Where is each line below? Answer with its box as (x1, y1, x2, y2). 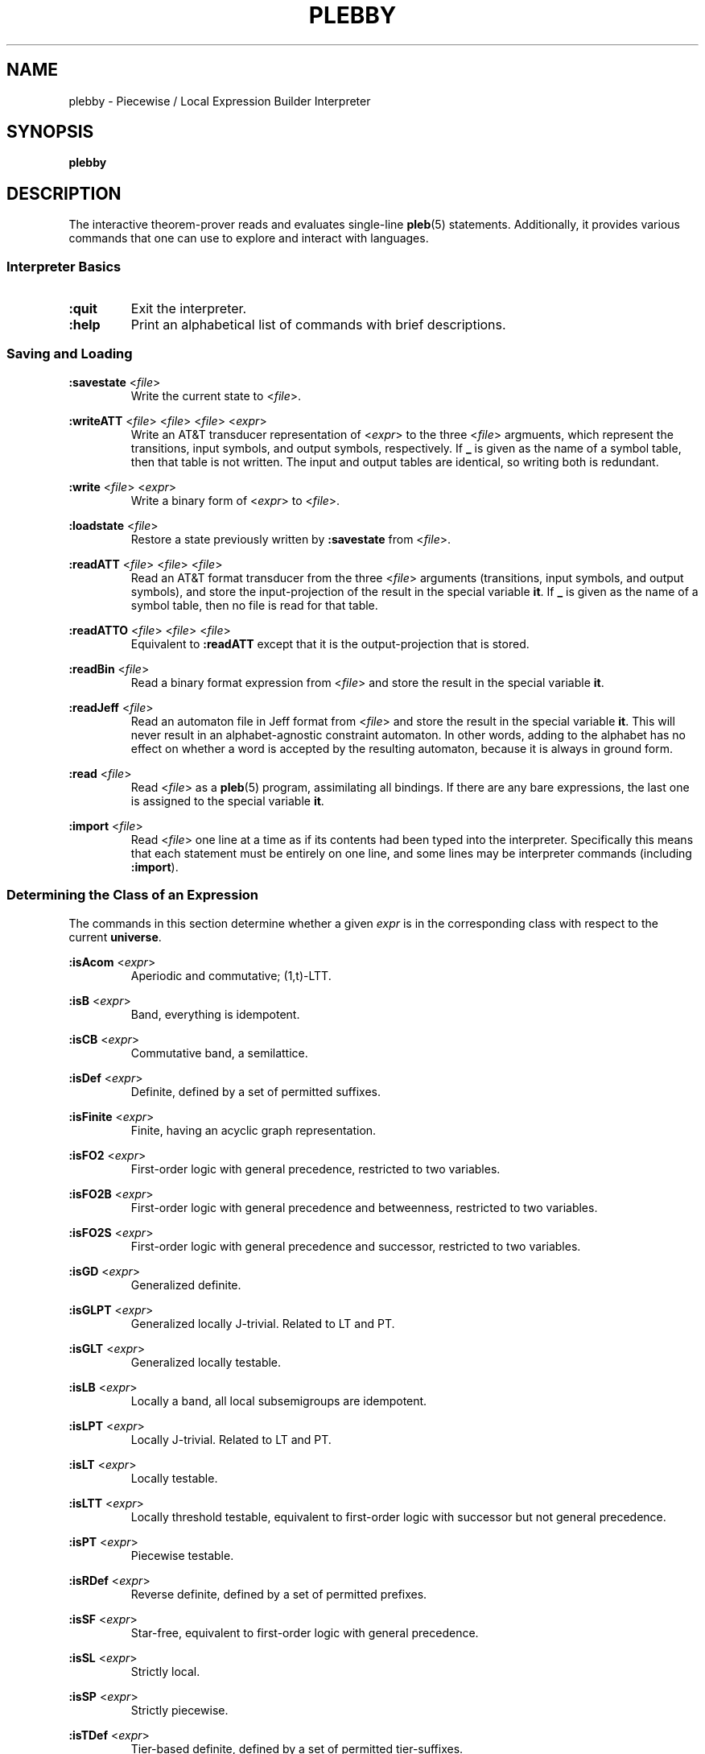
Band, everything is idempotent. (130, 1007, 300, 1021)
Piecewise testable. (130, 1548, 234, 1562)
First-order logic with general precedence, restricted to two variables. (130, 1161, 501, 1176)
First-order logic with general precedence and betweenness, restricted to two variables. (130, 1200, 598, 1214)
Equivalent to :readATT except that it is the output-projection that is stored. (130, 636, 530, 651)
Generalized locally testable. (130, 1355, 282, 1369)
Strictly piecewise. (130, 1702, 229, 1717)
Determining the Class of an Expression (6, 887, 259, 904)
